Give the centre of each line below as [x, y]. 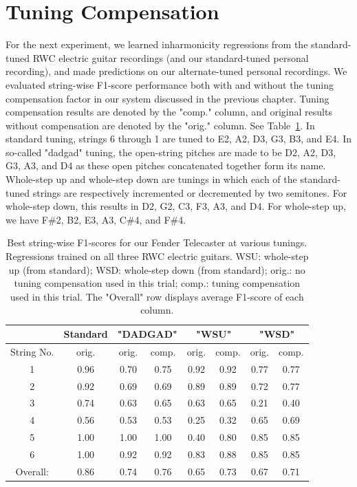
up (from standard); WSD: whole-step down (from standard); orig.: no [157, 269]
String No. [32, 351]
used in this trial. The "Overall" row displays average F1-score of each [157, 296]
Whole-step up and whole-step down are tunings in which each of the [151, 179]
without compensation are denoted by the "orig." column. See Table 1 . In [160, 125]
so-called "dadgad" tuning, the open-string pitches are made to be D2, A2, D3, [171, 152]
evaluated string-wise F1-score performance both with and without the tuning [170, 84]
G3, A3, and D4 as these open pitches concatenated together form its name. [166, 165]
